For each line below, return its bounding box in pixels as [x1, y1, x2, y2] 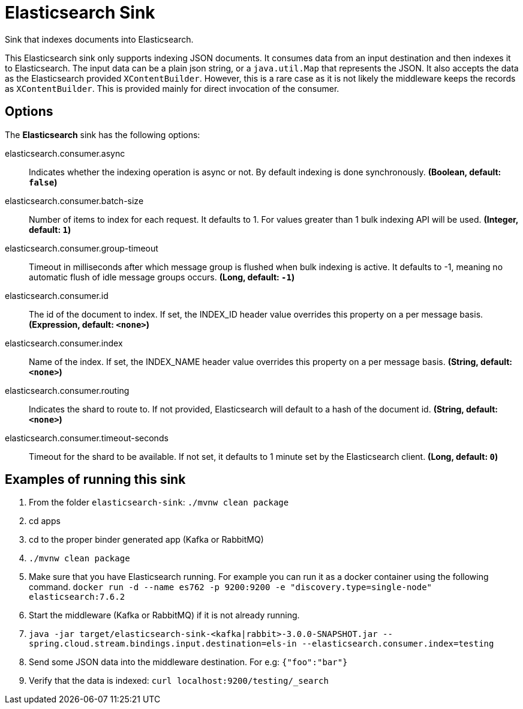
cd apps [29, 516, 61, 526]
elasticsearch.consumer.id [5, 290, 109, 301]
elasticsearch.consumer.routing [5, 385, 130, 396]
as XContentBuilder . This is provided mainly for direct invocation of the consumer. [5, 83, 339, 94]
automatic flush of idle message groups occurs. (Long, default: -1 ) [29, 271, 295, 282]
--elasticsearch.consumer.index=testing [302, 639, 494, 649]
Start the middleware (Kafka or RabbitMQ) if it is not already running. [29, 610, 300, 621]
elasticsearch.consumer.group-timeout [5, 243, 158, 253]
